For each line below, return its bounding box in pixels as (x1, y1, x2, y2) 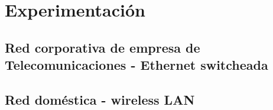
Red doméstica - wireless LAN (5, 90, 195, 108)
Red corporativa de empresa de (5, 38, 200, 56)
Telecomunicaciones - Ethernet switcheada (5, 56, 268, 74)
